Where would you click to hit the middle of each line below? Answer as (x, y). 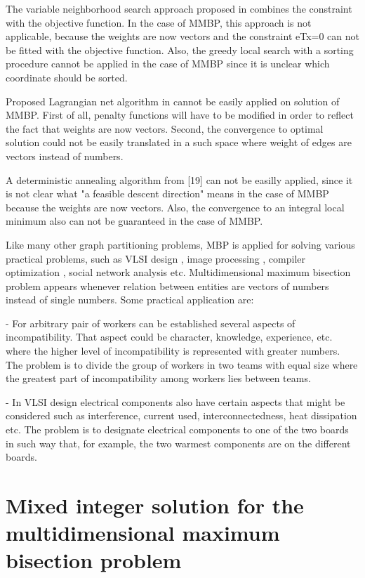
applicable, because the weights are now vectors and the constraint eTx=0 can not (182, 36)
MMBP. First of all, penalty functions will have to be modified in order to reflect (180, 115)
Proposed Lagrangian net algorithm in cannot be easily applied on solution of (173, 101)
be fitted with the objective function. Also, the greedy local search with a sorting (180, 50)
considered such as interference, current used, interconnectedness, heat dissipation (181, 415)
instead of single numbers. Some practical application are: (130, 300)
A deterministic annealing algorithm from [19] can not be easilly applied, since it (179, 179)
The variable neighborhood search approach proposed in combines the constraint (179, 8)
